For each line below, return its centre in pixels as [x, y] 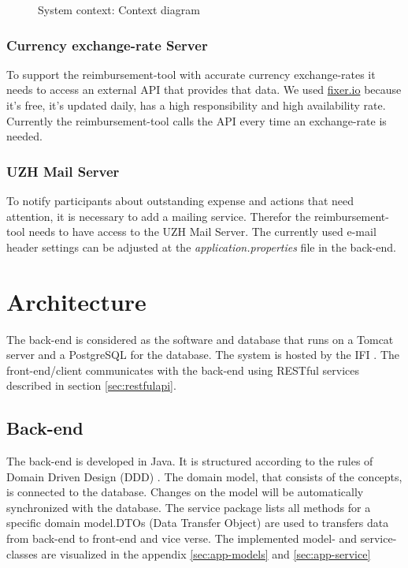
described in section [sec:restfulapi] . [91, 385]
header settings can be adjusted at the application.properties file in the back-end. [201, 247]
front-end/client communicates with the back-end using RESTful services [183, 370]
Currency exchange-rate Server [107, 45]
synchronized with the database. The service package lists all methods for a [189, 507]
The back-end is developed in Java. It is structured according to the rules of [190, 461]
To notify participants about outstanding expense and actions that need [180, 200]
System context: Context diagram [119, 9]
